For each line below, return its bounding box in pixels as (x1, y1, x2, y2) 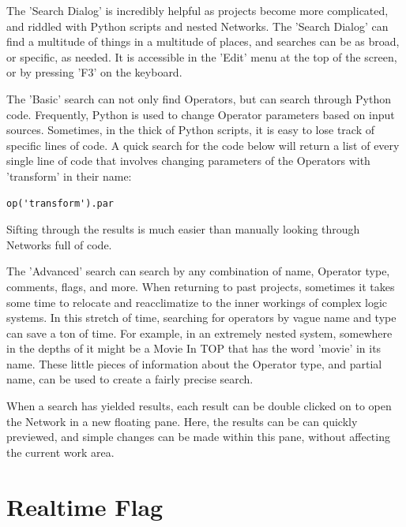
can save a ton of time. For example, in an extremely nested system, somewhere (6, 324, 393, 341)
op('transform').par (6, 197, 115, 209)
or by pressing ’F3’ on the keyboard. (6, 64, 182, 80)
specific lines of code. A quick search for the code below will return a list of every (6, 136, 400, 153)
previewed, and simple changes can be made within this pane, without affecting (6, 428, 390, 445)
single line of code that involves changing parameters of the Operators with (6, 152, 370, 169)
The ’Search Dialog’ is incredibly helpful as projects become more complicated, (6, 2, 389, 18)
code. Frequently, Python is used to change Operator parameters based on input (6, 106, 395, 122)
